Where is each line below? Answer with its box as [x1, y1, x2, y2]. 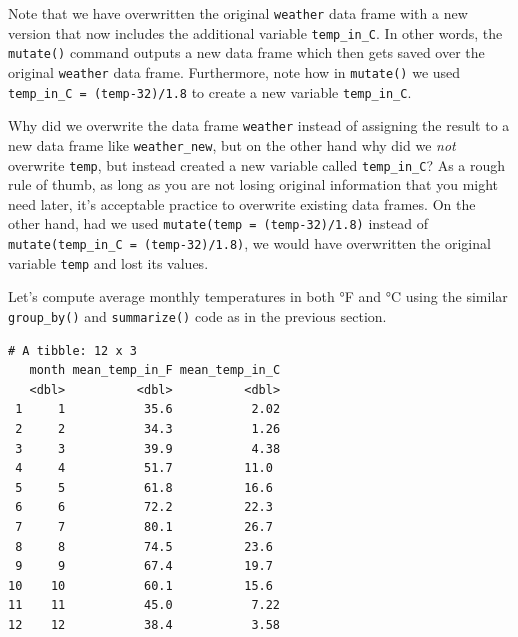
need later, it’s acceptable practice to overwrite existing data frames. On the [8, 193, 476, 214]
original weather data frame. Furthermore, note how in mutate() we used [8, 61, 461, 82]
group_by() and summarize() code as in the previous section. [8, 306, 387, 326]
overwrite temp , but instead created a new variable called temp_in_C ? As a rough [8, 154, 506, 175]
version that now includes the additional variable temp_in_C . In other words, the [8, 22, 503, 43]
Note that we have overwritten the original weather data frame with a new [8, 3, 468, 23]
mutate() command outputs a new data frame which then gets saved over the [8, 42, 485, 63]
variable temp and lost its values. [8, 252, 209, 273]
